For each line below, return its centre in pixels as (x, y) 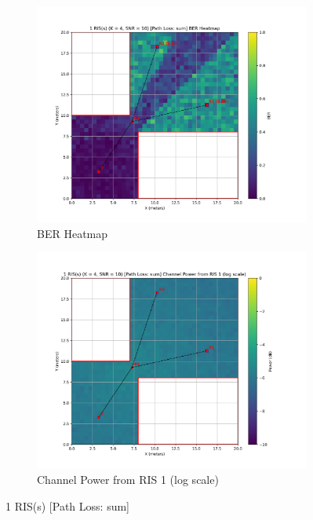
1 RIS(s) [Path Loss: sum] (67, 505)
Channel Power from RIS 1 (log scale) (128, 480)
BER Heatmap (73, 233)
